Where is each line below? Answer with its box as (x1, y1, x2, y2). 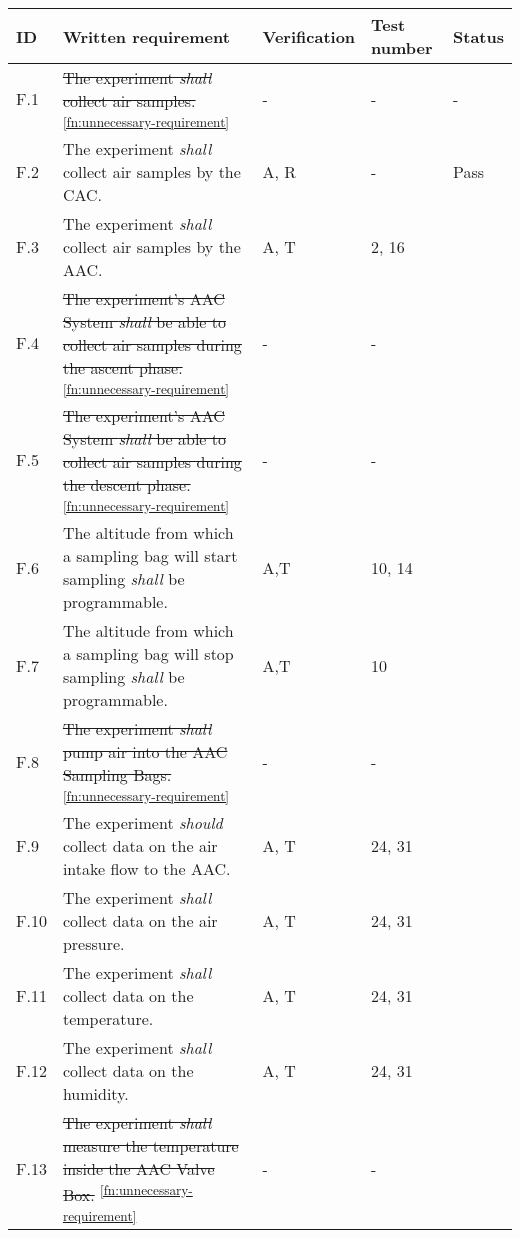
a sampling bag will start (62, 544, 238, 567)
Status (453, 24, 504, 48)
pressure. (62, 932, 125, 955)
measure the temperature (62, 1134, 239, 1157)
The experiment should (62, 811, 223, 834)
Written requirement (62, 24, 230, 48)
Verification (262, 24, 356, 48)
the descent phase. (62, 473, 191, 496)
